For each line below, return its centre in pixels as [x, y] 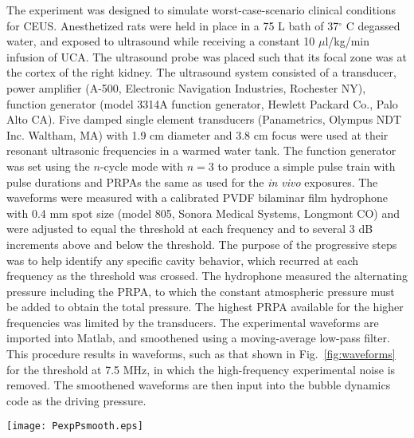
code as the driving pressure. [76, 400]
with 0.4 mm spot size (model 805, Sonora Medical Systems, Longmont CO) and [203, 213]
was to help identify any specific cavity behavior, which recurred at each [183, 260]
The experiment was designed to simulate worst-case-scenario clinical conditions [201, 10]
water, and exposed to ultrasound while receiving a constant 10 [161, 41]
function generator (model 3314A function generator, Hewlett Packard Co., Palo [202, 103]
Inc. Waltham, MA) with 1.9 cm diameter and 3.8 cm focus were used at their [197, 134]
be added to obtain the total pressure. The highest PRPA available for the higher [205, 307]
